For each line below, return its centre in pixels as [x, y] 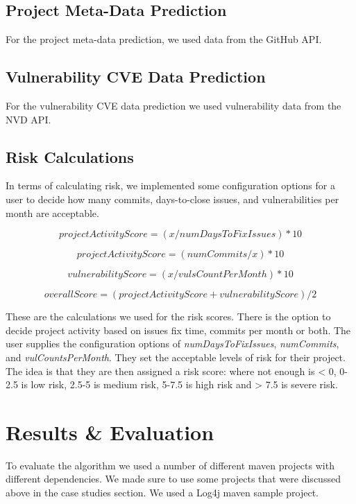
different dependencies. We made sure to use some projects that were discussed [173, 479]
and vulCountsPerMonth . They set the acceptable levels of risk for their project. [176, 357]
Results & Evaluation [110, 432]
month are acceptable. [52, 212]
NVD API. [28, 119]
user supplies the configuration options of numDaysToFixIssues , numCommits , [172, 344]
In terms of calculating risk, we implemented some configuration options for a [170, 185]
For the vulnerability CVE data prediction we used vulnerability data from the [173, 105]
